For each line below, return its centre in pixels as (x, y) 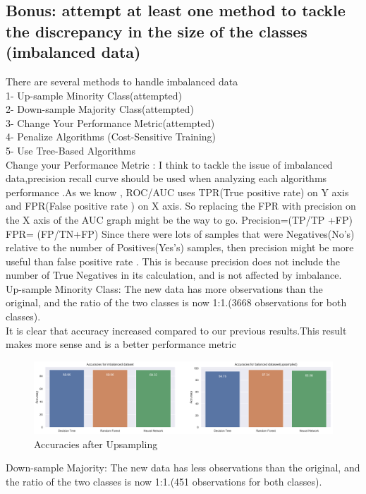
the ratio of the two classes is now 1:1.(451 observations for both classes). (164, 481)
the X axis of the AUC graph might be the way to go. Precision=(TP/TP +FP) (179, 219)
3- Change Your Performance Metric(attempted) (110, 122)
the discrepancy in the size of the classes (157, 31)
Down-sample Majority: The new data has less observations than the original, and (183, 468)
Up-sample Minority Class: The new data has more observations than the (164, 288)
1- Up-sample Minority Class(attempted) (94, 95)
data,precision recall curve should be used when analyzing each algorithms (166, 178)
